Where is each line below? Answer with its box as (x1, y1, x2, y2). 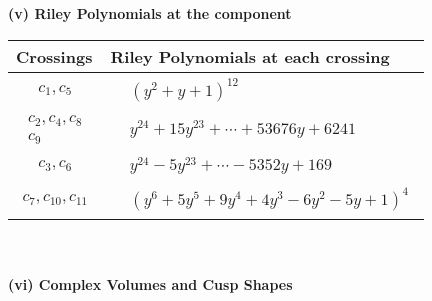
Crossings (16, 44, 93, 68)
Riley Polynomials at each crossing (110, 44, 390, 68)
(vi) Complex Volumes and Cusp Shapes (8, 273, 293, 294)
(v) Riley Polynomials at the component (8, 3, 292, 23)
